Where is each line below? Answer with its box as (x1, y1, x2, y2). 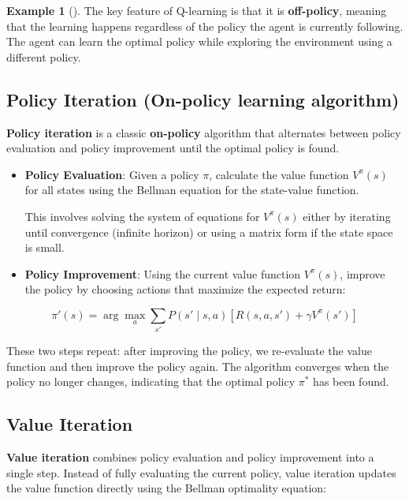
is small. (24, 239, 65, 256)
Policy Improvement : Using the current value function (24, 265, 301, 282)
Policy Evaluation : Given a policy (24, 166, 199, 182)
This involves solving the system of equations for (24, 208, 260, 224)
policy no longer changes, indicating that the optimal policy (6, 373, 296, 390)
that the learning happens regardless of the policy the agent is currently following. (6, 17, 403, 34)
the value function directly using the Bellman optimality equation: (6, 480, 326, 496)
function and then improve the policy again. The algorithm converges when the (6, 357, 389, 374)
